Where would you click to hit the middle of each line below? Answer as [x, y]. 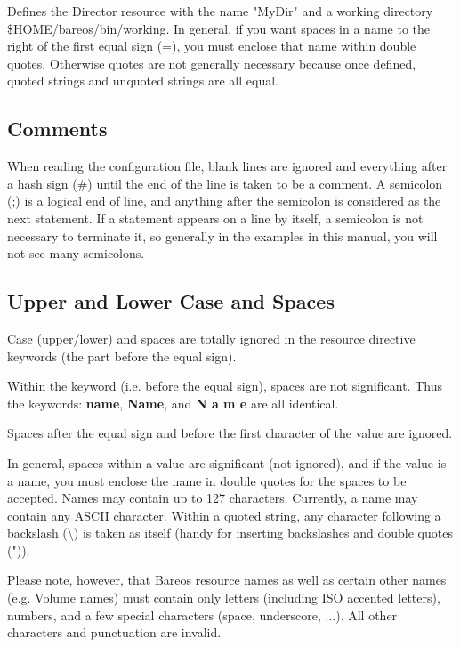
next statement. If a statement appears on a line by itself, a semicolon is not [215, 218]
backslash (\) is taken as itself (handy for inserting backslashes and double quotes [230, 533]
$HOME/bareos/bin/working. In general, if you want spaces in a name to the [218, 28]
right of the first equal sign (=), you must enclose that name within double [212, 46]
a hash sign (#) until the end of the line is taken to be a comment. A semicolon [225, 183]
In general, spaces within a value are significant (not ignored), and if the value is [227, 462]
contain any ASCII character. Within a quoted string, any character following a [224, 515]
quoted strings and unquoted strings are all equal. [143, 81]
